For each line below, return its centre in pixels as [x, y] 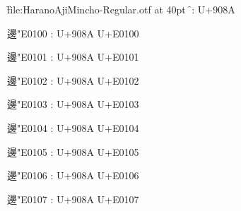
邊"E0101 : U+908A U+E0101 [73, 57]
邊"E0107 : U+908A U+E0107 [73, 199]
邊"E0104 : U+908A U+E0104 [73, 127]
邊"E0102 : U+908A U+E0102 [73, 80]
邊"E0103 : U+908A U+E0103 [73, 104]
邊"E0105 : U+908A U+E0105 [73, 151]
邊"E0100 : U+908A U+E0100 [73, 33]
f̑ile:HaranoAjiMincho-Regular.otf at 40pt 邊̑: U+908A [121, 9]
